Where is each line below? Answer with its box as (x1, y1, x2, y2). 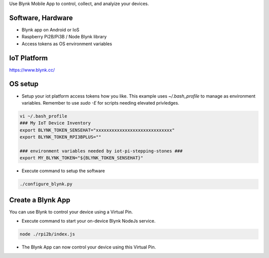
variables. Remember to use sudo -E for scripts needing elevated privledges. (21, 100, 179, 106)
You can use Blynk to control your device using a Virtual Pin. (9, 209, 133, 215)
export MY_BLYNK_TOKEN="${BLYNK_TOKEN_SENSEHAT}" (19, 155, 143, 161)
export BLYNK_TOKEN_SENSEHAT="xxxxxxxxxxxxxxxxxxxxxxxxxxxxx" (19, 127, 175, 133)
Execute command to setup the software (21, 168, 105, 174)
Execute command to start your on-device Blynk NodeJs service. (21, 218, 156, 224)
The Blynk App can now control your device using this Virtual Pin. (21, 244, 156, 250)
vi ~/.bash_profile (19, 113, 67, 119)
